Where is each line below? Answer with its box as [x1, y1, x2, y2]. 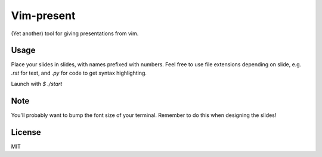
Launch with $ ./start [11, 81, 63, 88]
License [11, 127, 41, 137]
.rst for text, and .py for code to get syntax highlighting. [11, 69, 147, 76]
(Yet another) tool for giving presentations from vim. [11, 30, 139, 37]
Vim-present [11, 9, 76, 22]
